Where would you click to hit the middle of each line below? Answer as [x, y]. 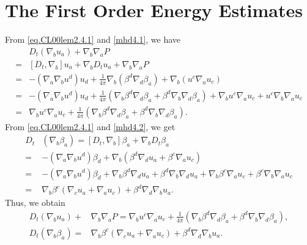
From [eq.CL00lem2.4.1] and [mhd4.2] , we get [90, 126]
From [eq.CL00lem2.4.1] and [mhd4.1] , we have [93, 39]
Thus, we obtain [35, 203]
